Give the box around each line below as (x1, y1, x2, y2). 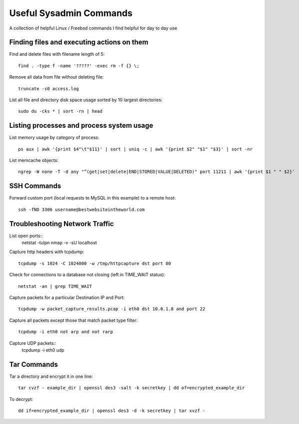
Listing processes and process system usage (9, 121, 153, 130)
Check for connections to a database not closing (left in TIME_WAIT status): (9, 272, 165, 278)
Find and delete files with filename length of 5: (9, 51, 105, 57)
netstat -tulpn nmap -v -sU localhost (21, 240, 97, 246)
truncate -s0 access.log (18, 86, 79, 91)
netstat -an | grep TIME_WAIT (18, 283, 92, 289)
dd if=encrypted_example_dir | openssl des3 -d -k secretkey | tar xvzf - (18, 408, 205, 413)
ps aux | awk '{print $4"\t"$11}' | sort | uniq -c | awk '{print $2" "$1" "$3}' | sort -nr (18, 146, 253, 152)
